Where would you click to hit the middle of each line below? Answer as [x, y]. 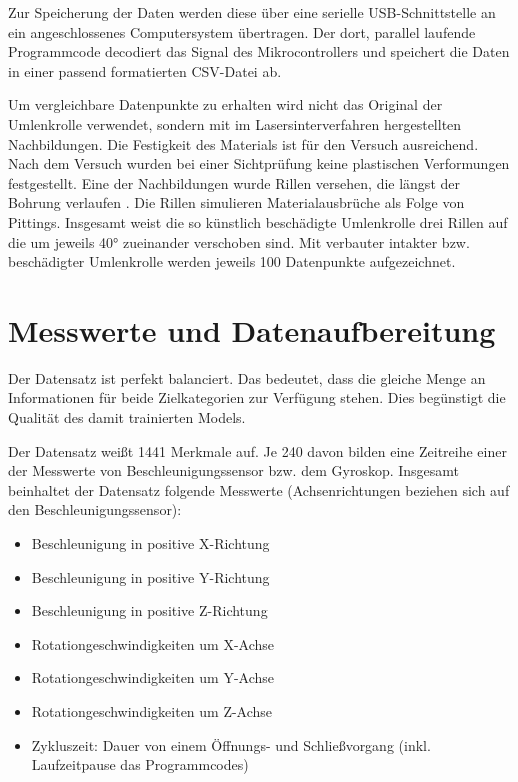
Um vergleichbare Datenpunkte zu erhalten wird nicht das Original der [225, 104]
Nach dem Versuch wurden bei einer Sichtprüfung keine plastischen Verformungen [259, 163]
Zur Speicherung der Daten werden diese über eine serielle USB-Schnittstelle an [252, 12]
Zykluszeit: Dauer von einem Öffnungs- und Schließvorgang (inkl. [231, 744]
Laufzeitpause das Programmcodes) [140, 764]
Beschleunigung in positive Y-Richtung [150, 576]
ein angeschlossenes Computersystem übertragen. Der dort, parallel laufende [242, 31]
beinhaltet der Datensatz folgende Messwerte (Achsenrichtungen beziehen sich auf [259, 489]
